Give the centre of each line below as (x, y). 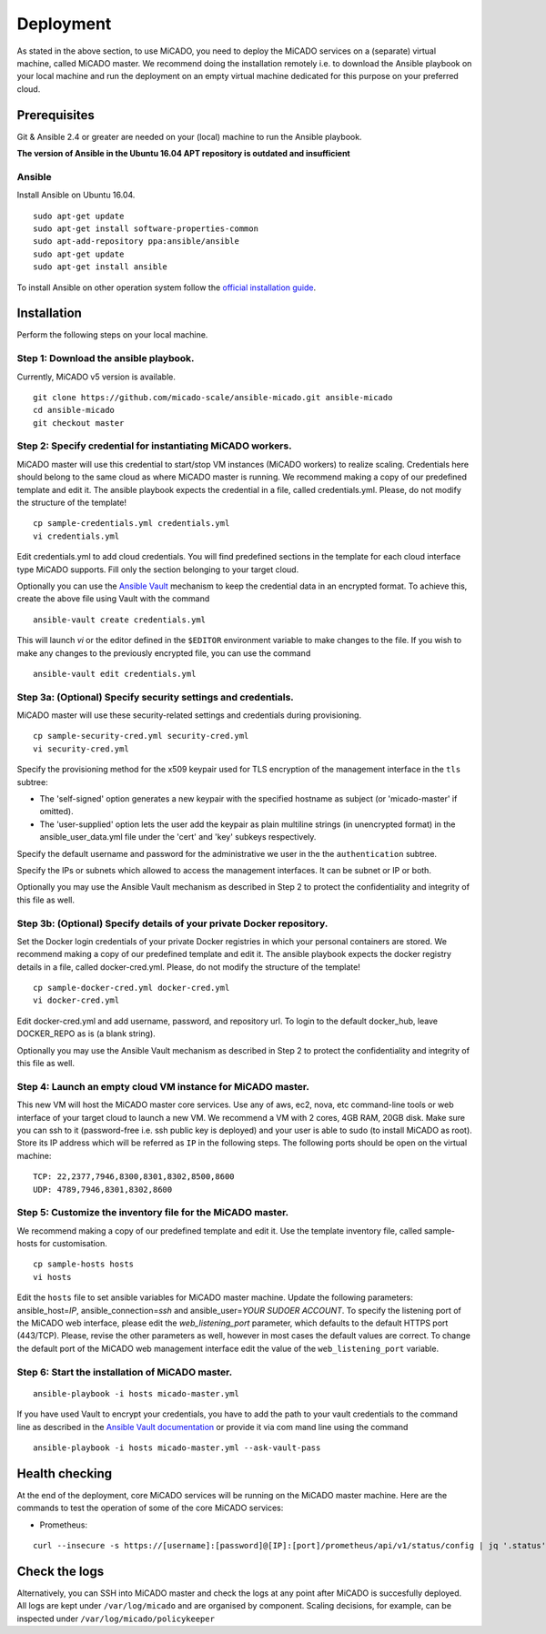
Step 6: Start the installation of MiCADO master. (125, 1372)
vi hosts (52, 1277)
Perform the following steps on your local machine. (112, 335)
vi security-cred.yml (81, 749)
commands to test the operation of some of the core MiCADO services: (150, 1508)
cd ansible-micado (74, 410)
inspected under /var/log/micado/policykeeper (116, 1619)
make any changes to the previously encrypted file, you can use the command (164, 653)
